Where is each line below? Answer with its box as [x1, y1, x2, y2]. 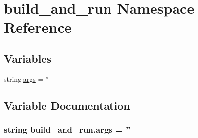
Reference [4, 17, 72, 37]
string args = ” [4, 73, 49, 84]
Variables [4, 50, 52, 66]
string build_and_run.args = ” [4, 123, 131, 136]
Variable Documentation [4, 97, 130, 113]
